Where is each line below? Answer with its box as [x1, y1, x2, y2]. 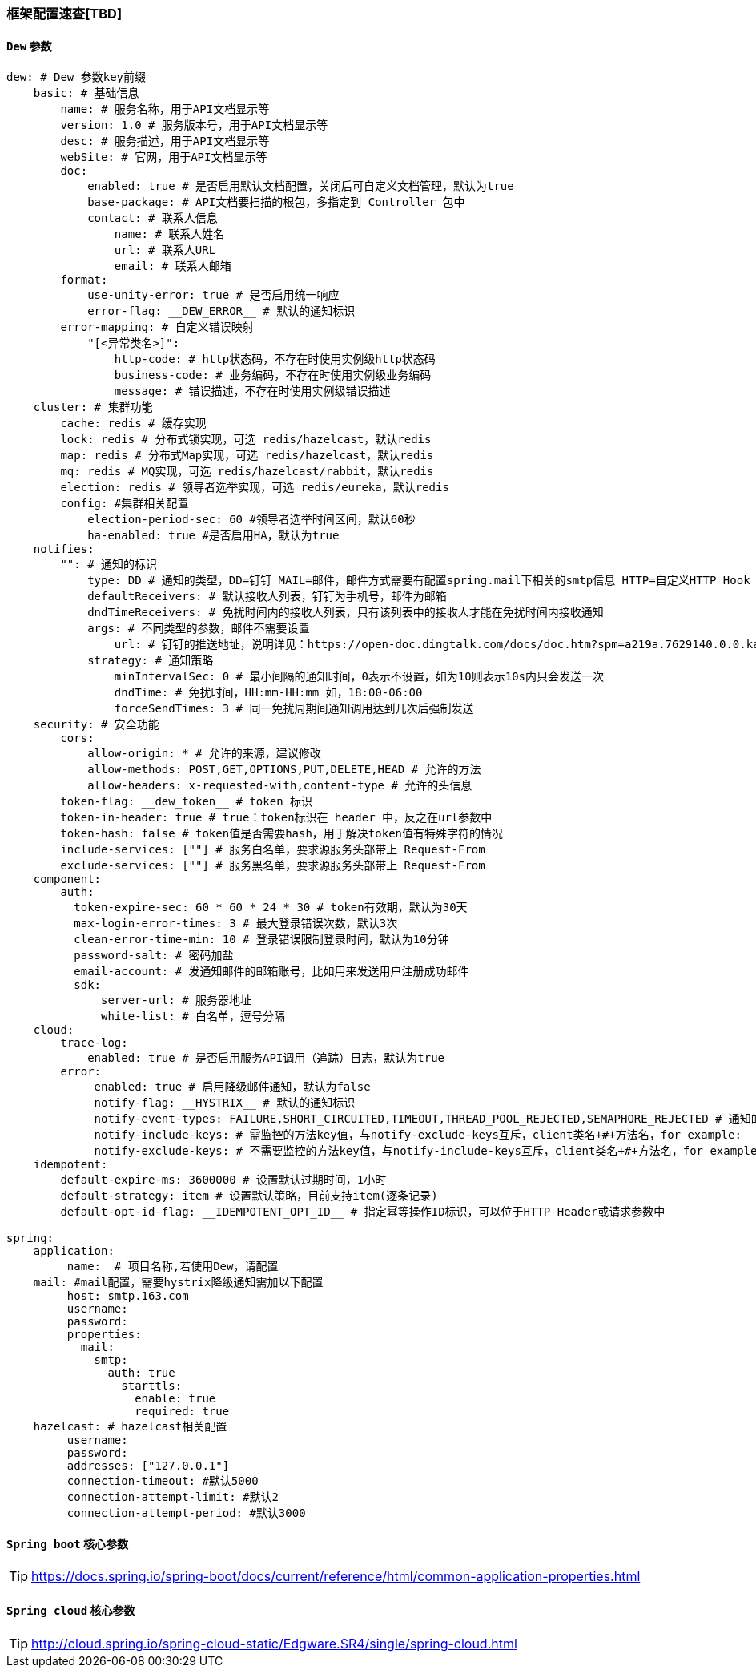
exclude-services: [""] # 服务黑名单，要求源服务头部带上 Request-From [60, 859, 485, 873]
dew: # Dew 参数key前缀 [6, 71, 147, 84]
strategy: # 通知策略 [87, 654, 214, 668]
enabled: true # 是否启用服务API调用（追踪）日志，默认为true [87, 1051, 445, 1065]
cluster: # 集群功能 [33, 401, 153, 414]
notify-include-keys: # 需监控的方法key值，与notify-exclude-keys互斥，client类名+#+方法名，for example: [94, 1128, 742, 1142]
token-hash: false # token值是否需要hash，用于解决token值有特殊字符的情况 [60, 827, 504, 841]
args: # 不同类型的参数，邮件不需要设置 [87, 622, 310, 635]
